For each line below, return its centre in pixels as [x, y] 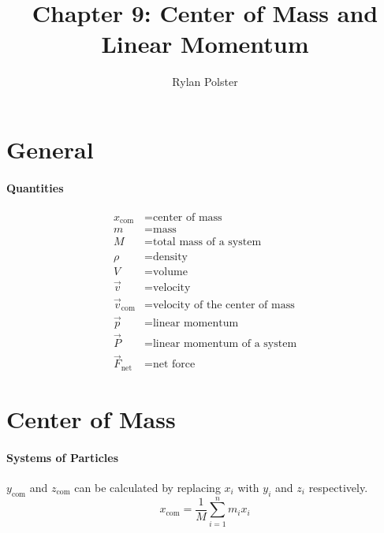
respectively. [338, 487]
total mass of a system [207, 242]
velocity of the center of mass [224, 305]
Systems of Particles [62, 457]
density [170, 257]
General [50, 149]
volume [170, 272]
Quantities [35, 187]
